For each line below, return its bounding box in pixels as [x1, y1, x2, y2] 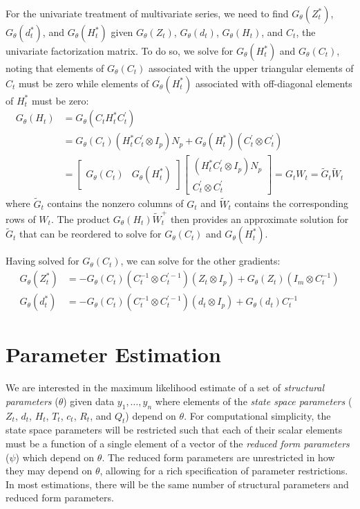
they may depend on [6, 463, 93, 478]
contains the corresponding [234, 196, 348, 211]
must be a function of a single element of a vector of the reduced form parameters [6, 436, 350, 450]
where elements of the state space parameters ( [155, 393, 352, 408]
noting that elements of [6, 61, 104, 75]
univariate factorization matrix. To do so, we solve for [6, 44, 234, 57]
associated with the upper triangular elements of [148, 61, 354, 75]
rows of [6, 211, 36, 226]
